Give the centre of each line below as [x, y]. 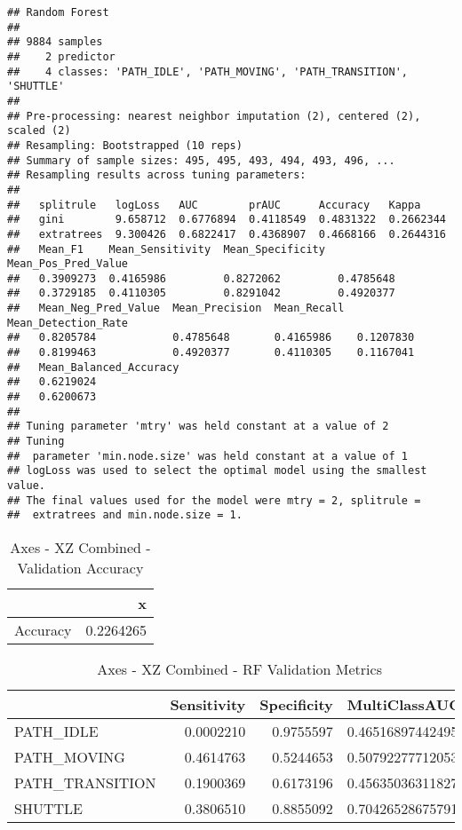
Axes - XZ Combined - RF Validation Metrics [239, 668]
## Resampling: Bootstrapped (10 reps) [125, 145]
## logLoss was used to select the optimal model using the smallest [217, 471]
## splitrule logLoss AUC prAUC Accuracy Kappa [214, 205]
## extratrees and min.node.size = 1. [125, 515]
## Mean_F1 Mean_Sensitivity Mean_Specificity [166, 249]
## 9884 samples [55, 42]
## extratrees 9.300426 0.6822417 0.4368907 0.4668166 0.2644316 [227, 234]
